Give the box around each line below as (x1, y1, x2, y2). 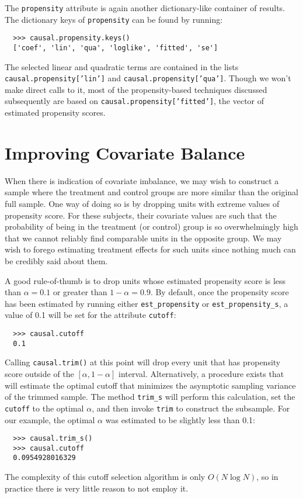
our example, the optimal (5, 413, 95, 426)
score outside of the (5, 368, 74, 380)
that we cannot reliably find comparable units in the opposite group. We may (5, 231, 282, 244)
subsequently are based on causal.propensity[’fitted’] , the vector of (5, 95, 264, 107)
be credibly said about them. (5, 255, 108, 267)
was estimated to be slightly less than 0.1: (105, 413, 255, 426)
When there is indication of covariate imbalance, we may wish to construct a (5, 174, 279, 186)
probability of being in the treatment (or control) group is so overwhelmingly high (5, 220, 298, 233)
